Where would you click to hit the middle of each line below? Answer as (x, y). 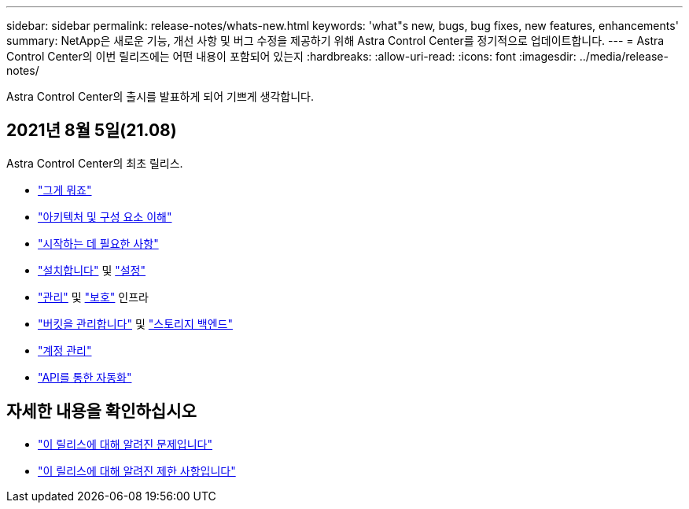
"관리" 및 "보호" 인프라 (93, 297)
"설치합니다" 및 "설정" (92, 270)
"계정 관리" (65, 350)
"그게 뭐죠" (65, 190)
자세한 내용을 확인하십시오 (101, 411)
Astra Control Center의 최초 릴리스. (95, 163)
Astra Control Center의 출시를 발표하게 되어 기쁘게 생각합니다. (160, 96)
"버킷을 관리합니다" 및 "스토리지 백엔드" (135, 323)
